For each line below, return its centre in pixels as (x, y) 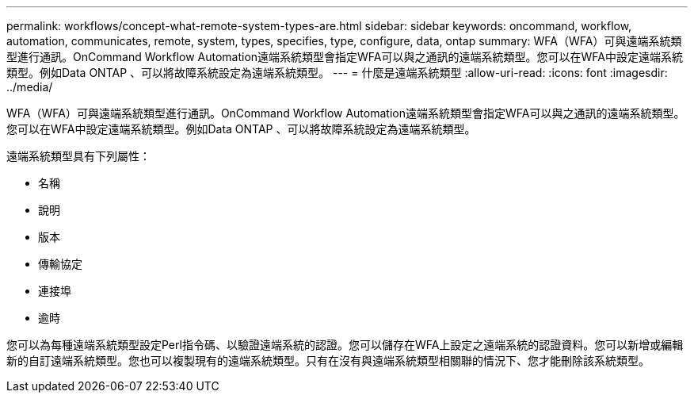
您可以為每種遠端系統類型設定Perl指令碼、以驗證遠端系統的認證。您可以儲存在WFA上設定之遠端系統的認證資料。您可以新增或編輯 (345, 345)
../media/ (30, 87)
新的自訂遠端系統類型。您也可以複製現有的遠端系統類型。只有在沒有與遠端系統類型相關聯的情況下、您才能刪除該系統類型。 (328, 361)
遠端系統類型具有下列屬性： (78, 156)
